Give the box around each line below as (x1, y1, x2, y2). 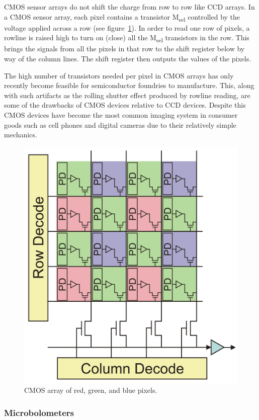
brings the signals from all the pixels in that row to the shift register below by (4, 43, 245, 54)
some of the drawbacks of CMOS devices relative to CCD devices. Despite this (4, 100, 246, 110)
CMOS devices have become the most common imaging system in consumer (4, 110, 238, 120)
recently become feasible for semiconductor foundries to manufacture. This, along (4, 80, 254, 91)
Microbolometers (4, 406, 74, 418)
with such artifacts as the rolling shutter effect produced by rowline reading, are (4, 90, 250, 100)
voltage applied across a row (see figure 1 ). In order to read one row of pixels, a (4, 22, 250, 33)
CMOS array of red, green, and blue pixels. (24, 385, 157, 395)
